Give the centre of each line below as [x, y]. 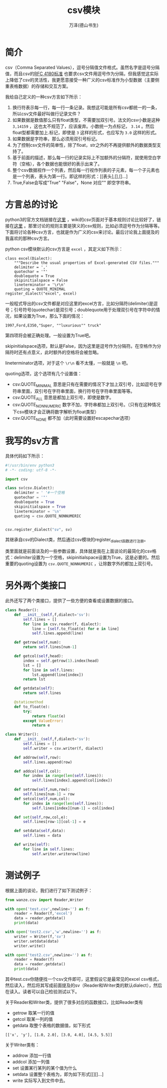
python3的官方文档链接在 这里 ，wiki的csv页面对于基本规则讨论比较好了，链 [83, 219]
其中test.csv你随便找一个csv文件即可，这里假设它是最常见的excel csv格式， [83, 979]
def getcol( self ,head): [39, 656]
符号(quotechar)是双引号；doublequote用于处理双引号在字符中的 [89, 310]
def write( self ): [32, 845]
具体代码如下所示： [25, 456]
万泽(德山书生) [84, 25]
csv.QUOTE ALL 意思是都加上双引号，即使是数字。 [63, 398]
